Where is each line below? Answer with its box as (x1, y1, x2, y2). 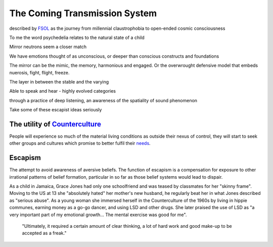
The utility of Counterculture (9, 119, 101, 129)
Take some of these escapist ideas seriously (9, 107, 102, 113)
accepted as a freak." (22, 230, 67, 236)
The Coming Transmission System (9, 8, 157, 19)
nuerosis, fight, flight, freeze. (9, 69, 70, 75)
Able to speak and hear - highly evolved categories (9, 88, 116, 94)
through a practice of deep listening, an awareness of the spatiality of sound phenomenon (9, 97, 197, 103)
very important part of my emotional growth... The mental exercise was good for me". (9, 212, 187, 218)
